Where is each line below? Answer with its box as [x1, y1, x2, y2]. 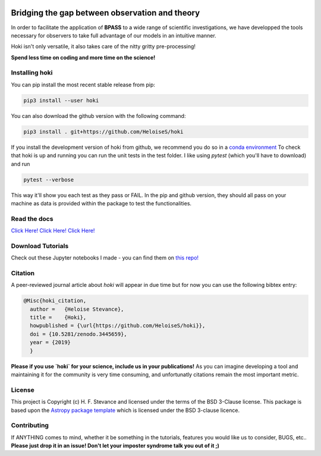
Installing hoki [11, 68, 53, 77]
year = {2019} [30, 339, 71, 346]
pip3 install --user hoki [23, 97, 99, 104]
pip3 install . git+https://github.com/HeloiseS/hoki [23, 128, 184, 135]
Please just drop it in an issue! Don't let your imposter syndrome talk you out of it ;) [11, 442, 220, 449]
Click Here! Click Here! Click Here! [11, 227, 95, 235]
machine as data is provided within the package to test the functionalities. [11, 199, 192, 207]
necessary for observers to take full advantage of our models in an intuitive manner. [11, 32, 216, 39]
